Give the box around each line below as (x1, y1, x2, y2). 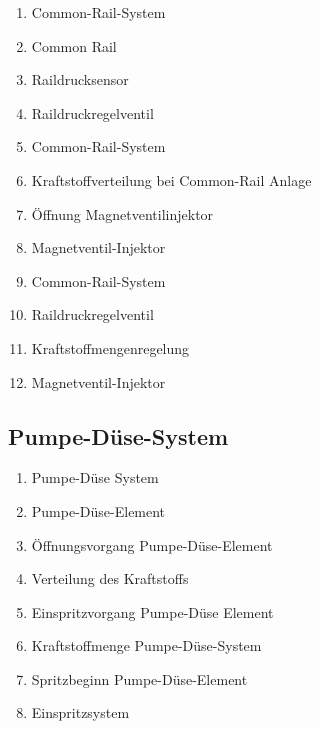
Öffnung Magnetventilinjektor (31, 203, 214, 224)
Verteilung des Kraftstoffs (31, 568, 189, 589)
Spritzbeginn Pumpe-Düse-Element (31, 668, 248, 689)
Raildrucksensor (31, 69, 129, 90)
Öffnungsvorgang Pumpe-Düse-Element (31, 534, 273, 555)
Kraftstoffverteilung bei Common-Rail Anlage (31, 169, 312, 190)
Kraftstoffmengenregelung (31, 337, 190, 358)
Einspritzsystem (31, 702, 130, 723)
